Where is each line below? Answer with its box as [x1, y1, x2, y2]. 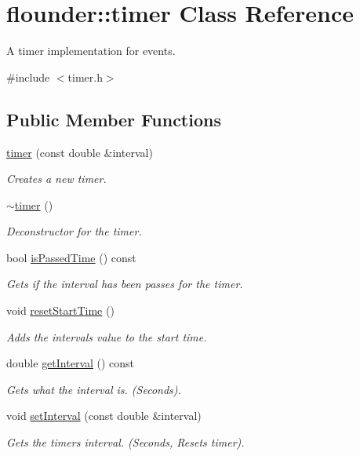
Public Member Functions [6, 107, 221, 131]
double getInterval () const [6, 355, 135, 371]
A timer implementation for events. [6, 42, 176, 59]
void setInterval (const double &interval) [6, 407, 202, 424]
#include [6, 68, 50, 85]
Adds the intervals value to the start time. [6, 328, 207, 345]
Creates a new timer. [6, 170, 107, 187]
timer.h [67, 68, 103, 85]
